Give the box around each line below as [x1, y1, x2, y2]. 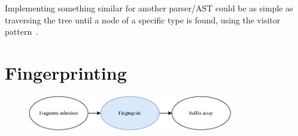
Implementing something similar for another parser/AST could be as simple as [5, 2, 293, 14]
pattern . [5, 25, 39, 38]
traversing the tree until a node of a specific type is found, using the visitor [5, 13, 281, 26]
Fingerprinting [5, 60, 127, 84]
